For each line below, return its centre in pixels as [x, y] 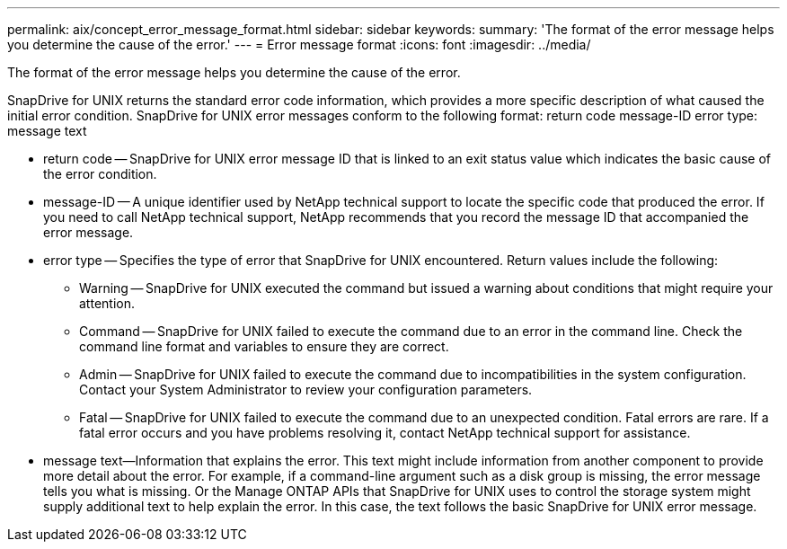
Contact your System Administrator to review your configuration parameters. [306, 390]
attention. [107, 303]
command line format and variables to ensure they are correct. [264, 346]
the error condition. [100, 174]
